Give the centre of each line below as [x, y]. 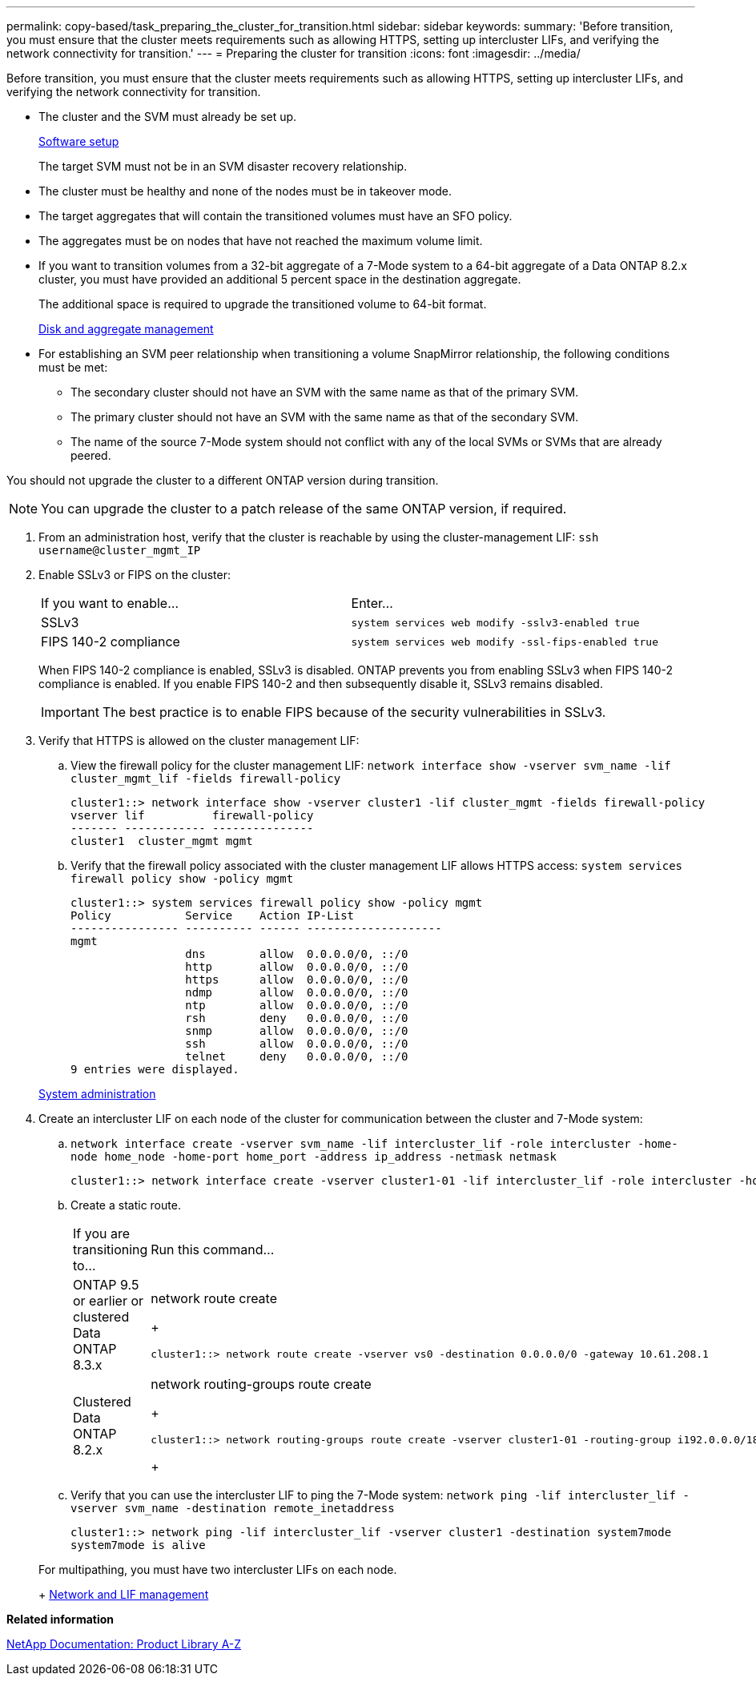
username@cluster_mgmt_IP [120, 550]
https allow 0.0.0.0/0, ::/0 [297, 980]
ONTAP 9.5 [106, 1285]
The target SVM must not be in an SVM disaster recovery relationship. [223, 166]
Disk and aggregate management [126, 329]
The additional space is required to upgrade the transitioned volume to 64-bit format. [263, 304]
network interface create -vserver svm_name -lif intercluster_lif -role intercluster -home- [374, 1144]
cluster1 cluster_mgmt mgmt [162, 841]
